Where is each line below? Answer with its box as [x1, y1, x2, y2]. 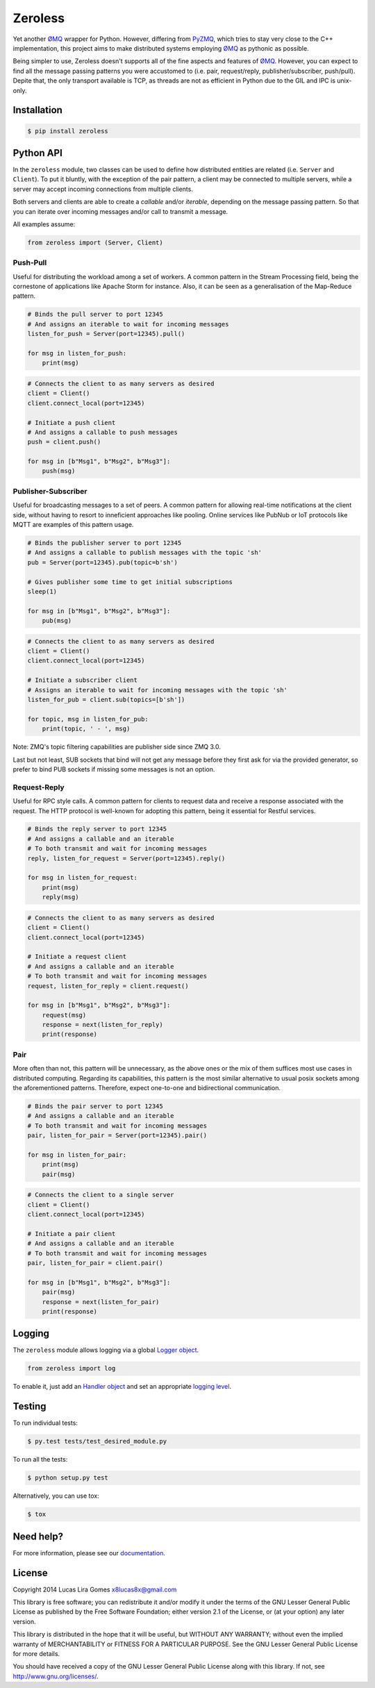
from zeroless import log [27, 1364, 116, 1373]
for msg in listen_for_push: [27, 349, 127, 357]
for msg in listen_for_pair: [27, 1151, 127, 1159]
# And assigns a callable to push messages [27, 428, 178, 436]
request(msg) [42, 1011, 87, 1019]
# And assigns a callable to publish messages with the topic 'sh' [27, 549, 262, 557]
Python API [12, 147, 62, 159]
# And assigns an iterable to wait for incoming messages [27, 320, 229, 328]
